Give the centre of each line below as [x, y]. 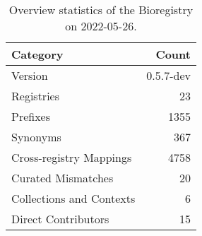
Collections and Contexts [73, 198]
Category [37, 54]
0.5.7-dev [168, 75]
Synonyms [36, 137]
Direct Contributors [60, 219]
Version [30, 75]
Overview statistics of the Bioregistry [101, 10]
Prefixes [31, 116]
